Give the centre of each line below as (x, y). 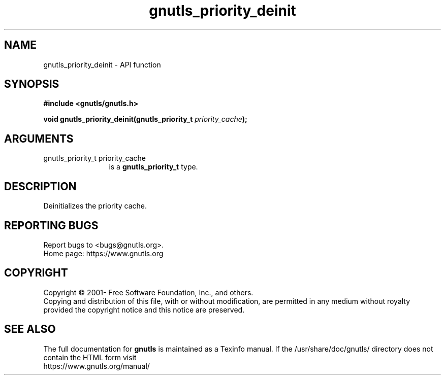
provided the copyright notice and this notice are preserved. (144, 309)
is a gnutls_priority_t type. (153, 167)
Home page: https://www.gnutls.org (103, 253)
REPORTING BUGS (51, 225)
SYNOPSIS (32, 84)
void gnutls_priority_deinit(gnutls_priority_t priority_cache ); (145, 119)
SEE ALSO (30, 329)
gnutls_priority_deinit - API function (102, 64)
